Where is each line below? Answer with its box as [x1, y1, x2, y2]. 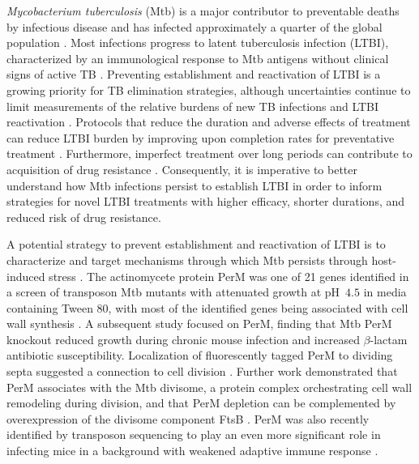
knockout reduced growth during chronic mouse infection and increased [6, 330, 360, 347]
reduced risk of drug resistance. [6, 208, 161, 225]
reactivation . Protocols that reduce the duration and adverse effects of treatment [6, 113, 411, 130]
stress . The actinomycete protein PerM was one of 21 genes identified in [49, 267, 409, 284]
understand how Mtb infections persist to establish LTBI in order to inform [6, 177, 383, 194]
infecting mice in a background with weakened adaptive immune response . [6, 442, 378, 459]
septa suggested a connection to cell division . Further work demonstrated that [6, 363, 398, 380]
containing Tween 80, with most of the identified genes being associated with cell [6, 299, 408, 316]
